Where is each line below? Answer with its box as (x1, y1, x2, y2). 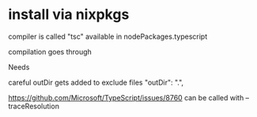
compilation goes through (8, 47, 93, 56)
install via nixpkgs (8, 6, 130, 24)
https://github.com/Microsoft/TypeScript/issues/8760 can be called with (8, 92, 244, 102)
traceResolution (8, 101, 59, 111)
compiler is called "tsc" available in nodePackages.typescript (8, 32, 208, 41)
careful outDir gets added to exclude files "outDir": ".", (8, 77, 184, 87)
